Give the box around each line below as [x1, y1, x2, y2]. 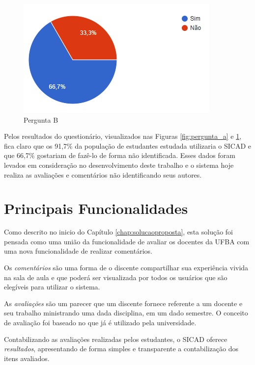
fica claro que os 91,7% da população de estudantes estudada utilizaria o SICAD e [4, 140, 252, 151]
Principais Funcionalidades [4, 198, 188, 218]
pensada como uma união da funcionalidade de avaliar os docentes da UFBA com [4, 236, 250, 246]
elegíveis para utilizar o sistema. [4, 282, 100, 292]
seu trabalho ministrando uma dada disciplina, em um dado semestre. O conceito [4, 308, 248, 318]
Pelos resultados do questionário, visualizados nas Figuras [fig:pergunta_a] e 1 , [4, 131, 242, 141]
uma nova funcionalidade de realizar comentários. [4, 246, 152, 256]
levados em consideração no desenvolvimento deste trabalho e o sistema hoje [4, 159, 234, 170]
